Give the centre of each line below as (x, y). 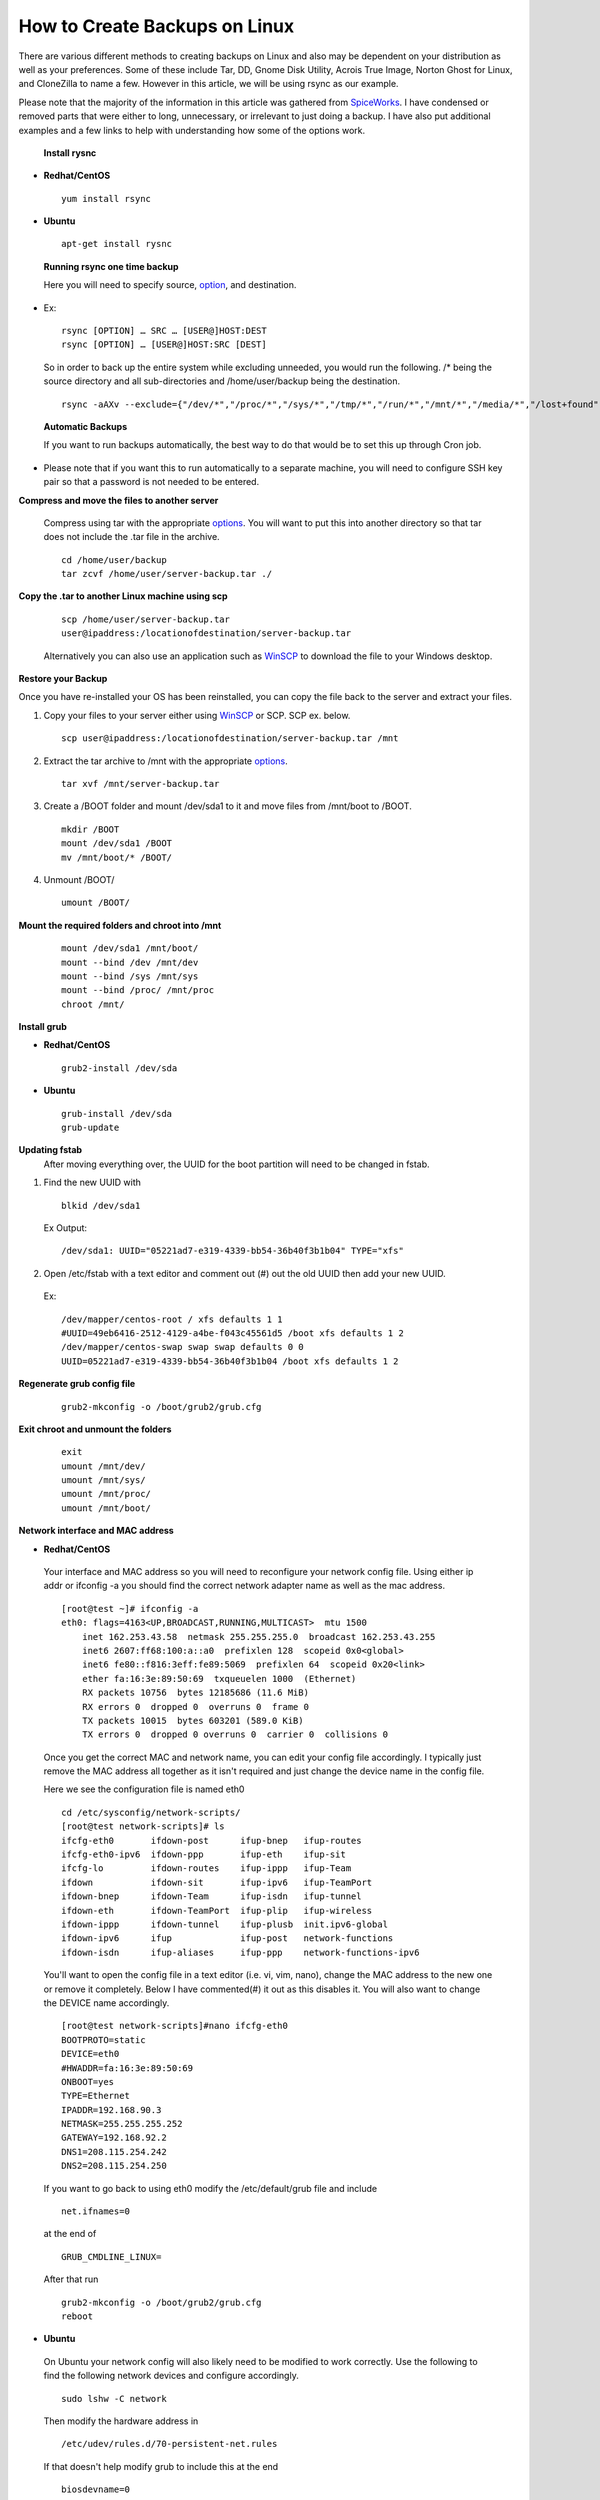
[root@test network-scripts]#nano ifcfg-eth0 (175, 2026)
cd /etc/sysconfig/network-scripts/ (151, 1812)
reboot (77, 2316)
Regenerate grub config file (77, 1384)
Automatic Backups (85, 426)
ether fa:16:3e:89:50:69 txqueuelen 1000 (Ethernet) (219, 1678)
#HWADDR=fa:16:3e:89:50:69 (127, 2068)
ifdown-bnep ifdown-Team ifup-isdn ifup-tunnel (211, 1896)
